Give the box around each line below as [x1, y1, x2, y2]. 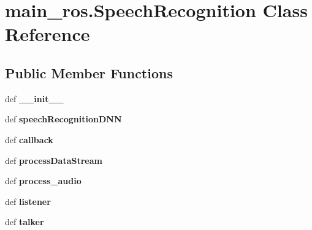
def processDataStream [5, 154, 102, 166]
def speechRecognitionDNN [5, 113, 122, 125]
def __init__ [5, 92, 64, 105]
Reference [5, 21, 90, 46]
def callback [5, 133, 53, 146]
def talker [5, 215, 44, 228]
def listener [5, 195, 51, 207]
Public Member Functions [5, 63, 173, 82]
